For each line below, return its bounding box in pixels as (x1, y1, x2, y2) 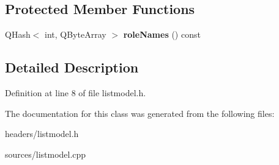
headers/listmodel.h (5, 127, 79, 140)
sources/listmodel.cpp (5, 147, 86, 160)
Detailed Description (5, 58, 139, 77)
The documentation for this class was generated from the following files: (5, 107, 275, 119)
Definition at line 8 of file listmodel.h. (5, 86, 146, 99)
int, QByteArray (45, 28, 106, 41)
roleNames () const (123, 28, 201, 41)
